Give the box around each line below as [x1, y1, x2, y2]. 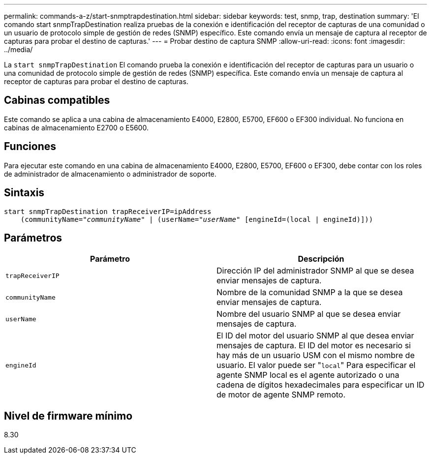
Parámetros [4, 231, 62, 244]
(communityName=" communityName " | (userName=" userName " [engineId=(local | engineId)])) [20, 215, 373, 223]
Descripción [298, 254, 344, 264]
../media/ [4, 45, 33, 54]
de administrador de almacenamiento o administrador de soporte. [4, 169, 216, 178]
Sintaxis [4, 186, 45, 199]
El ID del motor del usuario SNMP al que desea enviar [216, 331, 414, 341]
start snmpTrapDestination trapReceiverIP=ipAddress [4, 207, 212, 215]
